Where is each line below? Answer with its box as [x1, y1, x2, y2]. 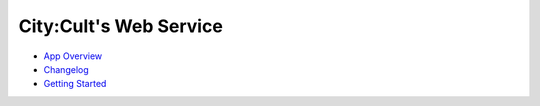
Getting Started [43, 78, 107, 90]
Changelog [43, 63, 89, 75]
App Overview [43, 50, 103, 62]
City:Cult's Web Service [18, 15, 224, 37]
